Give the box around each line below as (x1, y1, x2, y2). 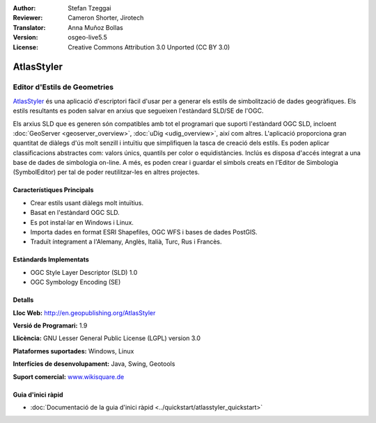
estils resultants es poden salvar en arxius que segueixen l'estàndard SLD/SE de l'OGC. (13, 106, 264, 115)
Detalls (13, 296, 34, 304)
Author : (13, 4, 36, 12)
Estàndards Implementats (13, 255, 90, 264)
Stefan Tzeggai (68, 4, 111, 12)
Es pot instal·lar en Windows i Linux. (30, 218, 134, 226)
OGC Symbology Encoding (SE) (30, 278, 121, 287)
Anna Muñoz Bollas (68, 23, 123, 31)
